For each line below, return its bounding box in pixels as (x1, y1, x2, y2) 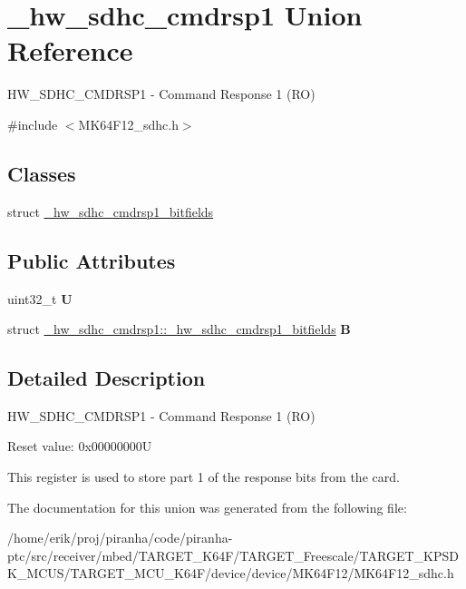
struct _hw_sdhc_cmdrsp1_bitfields (7, 201, 214, 221)
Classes (7, 159, 76, 187)
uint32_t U (7, 289, 73, 308)
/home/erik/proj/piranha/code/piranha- (7, 528, 233, 547)
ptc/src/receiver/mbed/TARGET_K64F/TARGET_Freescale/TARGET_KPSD (7, 545, 459, 564)
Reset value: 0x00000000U (7, 437, 152, 456)
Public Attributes (7, 246, 176, 274)
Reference (7, 32, 133, 69)
